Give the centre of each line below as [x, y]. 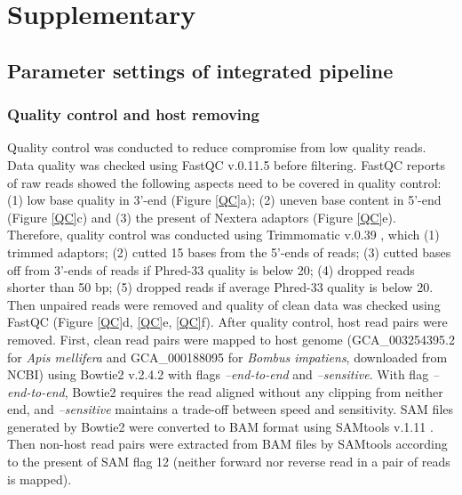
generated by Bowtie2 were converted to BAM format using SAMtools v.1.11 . [220, 426]
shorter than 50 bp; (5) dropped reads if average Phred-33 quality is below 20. [220, 287]
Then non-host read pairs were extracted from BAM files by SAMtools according [227, 444]
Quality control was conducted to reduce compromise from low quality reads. [217, 147]
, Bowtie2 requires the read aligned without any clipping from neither [254, 391]
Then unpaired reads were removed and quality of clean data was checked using [224, 304]
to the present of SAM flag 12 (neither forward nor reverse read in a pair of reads [229, 462]
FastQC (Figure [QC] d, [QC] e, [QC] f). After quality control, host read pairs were [227, 322]
